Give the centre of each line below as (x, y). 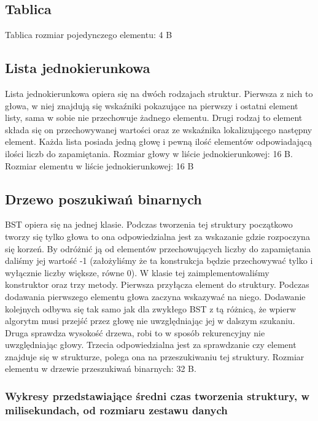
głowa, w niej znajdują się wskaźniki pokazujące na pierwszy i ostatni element (152, 105)
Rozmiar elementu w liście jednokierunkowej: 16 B (99, 165)
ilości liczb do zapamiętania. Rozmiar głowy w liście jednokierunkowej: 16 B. (149, 153)
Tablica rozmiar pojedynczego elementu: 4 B (89, 35)
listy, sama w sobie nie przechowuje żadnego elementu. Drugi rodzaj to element (154, 118)
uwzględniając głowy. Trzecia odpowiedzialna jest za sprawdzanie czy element (151, 345)
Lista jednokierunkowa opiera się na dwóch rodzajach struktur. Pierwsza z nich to (159, 93)
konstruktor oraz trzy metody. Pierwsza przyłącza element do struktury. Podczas (157, 284)
